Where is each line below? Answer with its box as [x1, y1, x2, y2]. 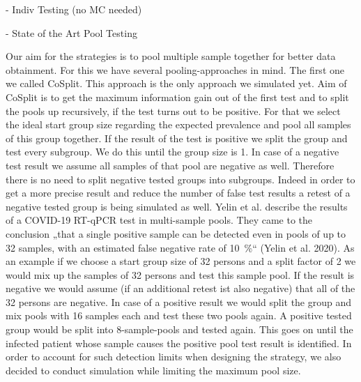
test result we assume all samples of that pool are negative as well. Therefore [6, 158, 335, 172]
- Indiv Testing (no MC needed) [6, 2, 142, 16]
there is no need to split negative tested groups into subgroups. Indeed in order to [6, 171, 355, 186]
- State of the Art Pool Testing [6, 25, 137, 40]
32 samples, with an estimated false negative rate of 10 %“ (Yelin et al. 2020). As [6, 240, 355, 254]
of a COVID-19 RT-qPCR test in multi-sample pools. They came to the [6, 213, 313, 227]
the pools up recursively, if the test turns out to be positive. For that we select [6, 103, 341, 118]
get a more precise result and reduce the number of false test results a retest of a [6, 185, 351, 200]
